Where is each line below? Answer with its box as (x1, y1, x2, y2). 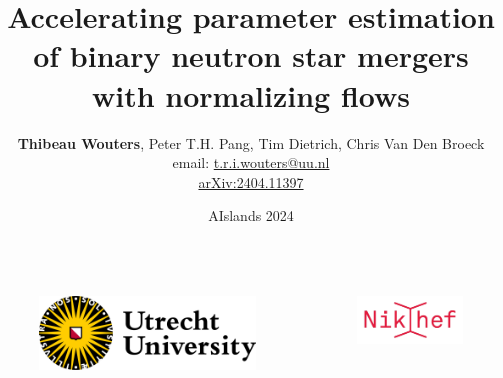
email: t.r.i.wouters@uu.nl (172, 152, 330, 173)
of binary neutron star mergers (33, 35, 469, 76)
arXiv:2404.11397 (198, 171, 304, 192)
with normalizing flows (92, 74, 410, 115)
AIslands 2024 (208, 205, 294, 226)
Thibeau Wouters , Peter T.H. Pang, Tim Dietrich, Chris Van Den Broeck (17, 132, 485, 153)
